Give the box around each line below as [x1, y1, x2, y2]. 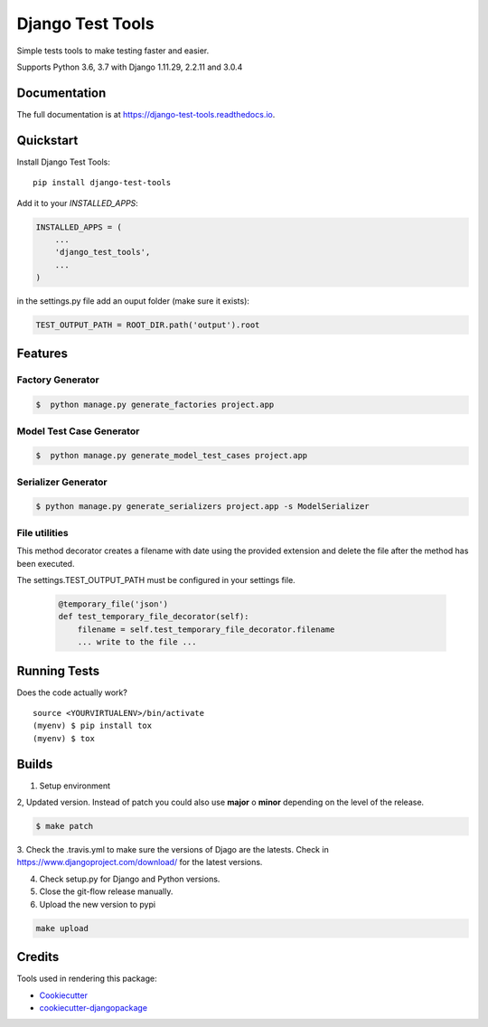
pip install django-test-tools [33, 177, 172, 188]
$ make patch [35, 821, 94, 832]
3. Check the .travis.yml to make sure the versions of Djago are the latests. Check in [16, 844, 329, 855]
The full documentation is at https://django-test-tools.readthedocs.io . [16, 108, 276, 119]
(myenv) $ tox [33, 733, 95, 743]
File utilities [16, 526, 69, 539]
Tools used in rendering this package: [16, 973, 157, 985]
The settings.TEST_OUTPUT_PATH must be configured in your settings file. [16, 575, 296, 585]
